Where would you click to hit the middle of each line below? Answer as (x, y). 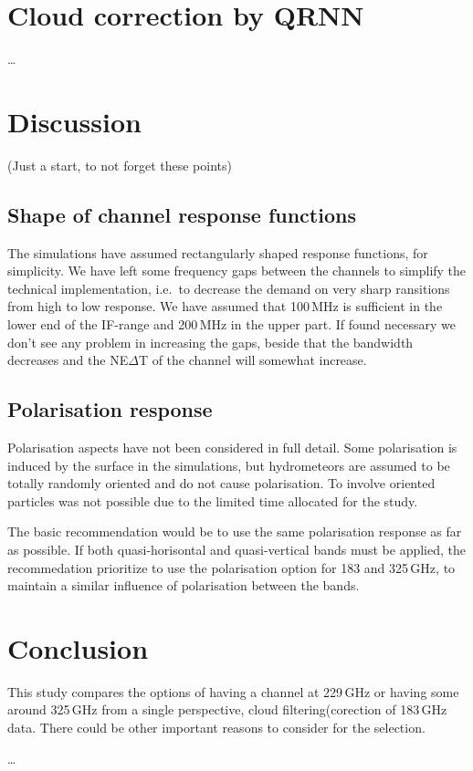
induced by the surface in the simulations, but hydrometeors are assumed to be (229, 465)
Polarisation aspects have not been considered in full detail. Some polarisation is (232, 447)
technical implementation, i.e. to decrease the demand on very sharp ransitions (229, 288)
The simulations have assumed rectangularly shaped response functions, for (218, 252)
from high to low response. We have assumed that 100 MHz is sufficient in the (225, 306)
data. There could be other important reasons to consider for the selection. (216, 728)
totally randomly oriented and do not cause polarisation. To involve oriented (221, 483)
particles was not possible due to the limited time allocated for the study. (213, 500)
